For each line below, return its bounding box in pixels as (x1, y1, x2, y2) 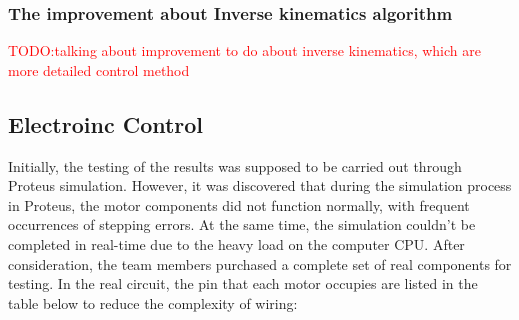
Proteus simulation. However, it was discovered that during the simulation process (8, 175, 512, 196)
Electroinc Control (8, 108, 204, 139)
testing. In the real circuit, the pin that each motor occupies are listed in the (8, 273, 478, 294)
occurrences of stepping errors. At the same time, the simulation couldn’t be (8, 214, 476, 235)
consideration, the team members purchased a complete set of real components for (8, 253, 512, 274)
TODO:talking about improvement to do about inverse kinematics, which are (8, 40, 481, 61)
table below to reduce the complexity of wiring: (8, 292, 298, 313)
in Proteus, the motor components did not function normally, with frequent (8, 194, 470, 215)
